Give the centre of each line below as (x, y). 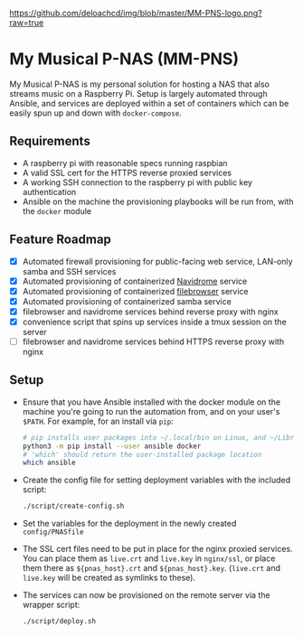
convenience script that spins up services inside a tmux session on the (154, 322)
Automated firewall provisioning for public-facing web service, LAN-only (157, 261)
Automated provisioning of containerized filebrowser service (135, 291)
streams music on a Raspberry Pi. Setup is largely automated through (139, 93)
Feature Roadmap (60, 240)
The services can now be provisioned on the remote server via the (146, 595)
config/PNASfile (53, 532)
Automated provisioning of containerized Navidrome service (135, 281)
